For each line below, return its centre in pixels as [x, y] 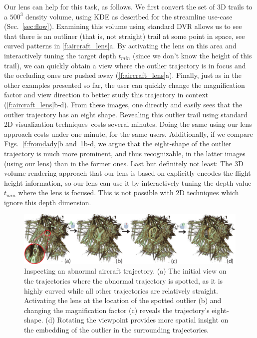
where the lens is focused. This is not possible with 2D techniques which [128, 192]
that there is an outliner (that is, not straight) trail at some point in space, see [125, 36]
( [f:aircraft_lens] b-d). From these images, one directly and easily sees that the [123, 104]
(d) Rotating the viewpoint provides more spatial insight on [137, 320]
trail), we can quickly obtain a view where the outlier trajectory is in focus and [125, 65]
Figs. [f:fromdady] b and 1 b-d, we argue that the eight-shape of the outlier [118, 144]
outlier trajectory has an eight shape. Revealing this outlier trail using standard [126, 114]
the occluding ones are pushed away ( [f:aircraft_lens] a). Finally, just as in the [123, 75]
